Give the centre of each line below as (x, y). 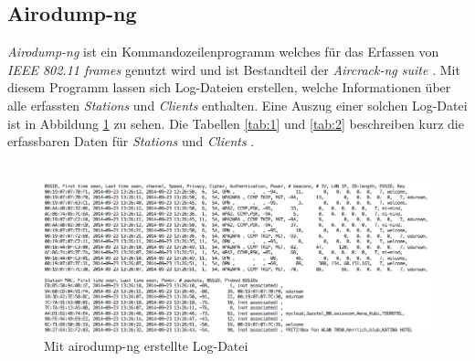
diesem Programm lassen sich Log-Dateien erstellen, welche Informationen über (229, 87)
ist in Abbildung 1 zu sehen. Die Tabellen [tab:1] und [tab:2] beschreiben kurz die (236, 123)
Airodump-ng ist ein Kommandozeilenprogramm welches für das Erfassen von (223, 52)
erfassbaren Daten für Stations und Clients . (131, 141)
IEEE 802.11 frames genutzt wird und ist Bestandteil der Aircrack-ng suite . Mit (234, 69)
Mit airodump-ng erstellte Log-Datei (146, 346)
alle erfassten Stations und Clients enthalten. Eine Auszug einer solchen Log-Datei (237, 105)
